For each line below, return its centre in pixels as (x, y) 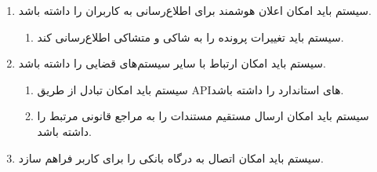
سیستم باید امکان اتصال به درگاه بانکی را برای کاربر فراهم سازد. (171, 157)
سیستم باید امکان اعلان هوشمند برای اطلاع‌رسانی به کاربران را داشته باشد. (195, 10)
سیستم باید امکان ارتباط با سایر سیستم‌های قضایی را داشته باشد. (172, 63)
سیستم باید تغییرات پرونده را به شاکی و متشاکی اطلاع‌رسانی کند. (190, 37)
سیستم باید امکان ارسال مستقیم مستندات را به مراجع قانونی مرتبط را (203, 116)
